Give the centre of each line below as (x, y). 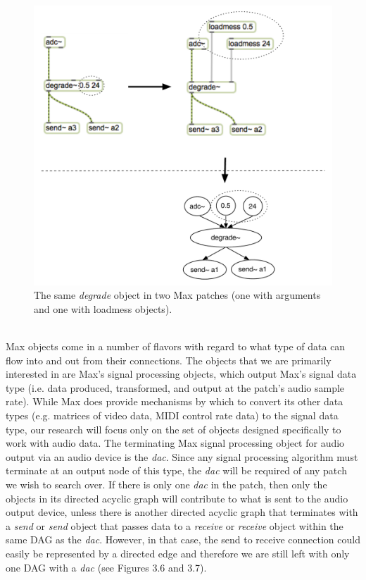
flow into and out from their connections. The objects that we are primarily (169, 360)
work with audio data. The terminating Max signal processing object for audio (175, 443)
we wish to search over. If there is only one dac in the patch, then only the (166, 484)
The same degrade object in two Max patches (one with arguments (177, 295)
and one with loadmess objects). (103, 308)
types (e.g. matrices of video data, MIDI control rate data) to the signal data (172, 415)
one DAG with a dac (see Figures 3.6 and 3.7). (106, 567)
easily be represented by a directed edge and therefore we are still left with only (178, 553)
